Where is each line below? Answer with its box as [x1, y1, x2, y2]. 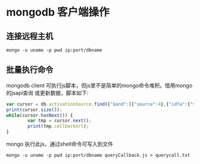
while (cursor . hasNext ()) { [6, 112, 73, 118]
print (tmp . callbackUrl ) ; [27, 123, 89, 129]
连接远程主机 [6, 31, 54, 41]
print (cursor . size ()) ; [6, 107, 62, 113]
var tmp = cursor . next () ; [27, 117, 92, 124]
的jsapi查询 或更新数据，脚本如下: [6, 89, 89, 96]
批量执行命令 [6, 65, 54, 75]
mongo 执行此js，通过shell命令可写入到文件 [6, 141, 114, 148]
